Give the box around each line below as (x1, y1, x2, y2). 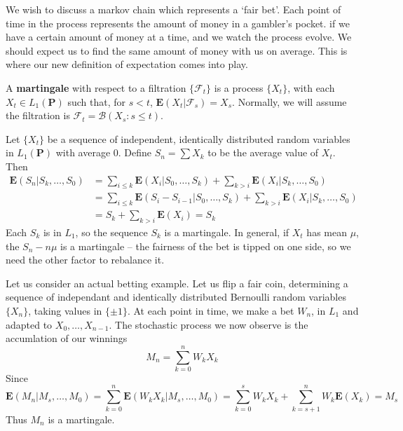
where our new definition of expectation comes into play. (6, 57, 248, 71)
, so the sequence (75, 225, 148, 240)
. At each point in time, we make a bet (127, 303, 294, 317)
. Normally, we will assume (232, 94, 347, 109)
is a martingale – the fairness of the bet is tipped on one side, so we (60, 238, 351, 253)
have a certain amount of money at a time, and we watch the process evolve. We (6, 29, 352, 44)
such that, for (67, 94, 125, 109)
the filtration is (6, 108, 70, 123)
